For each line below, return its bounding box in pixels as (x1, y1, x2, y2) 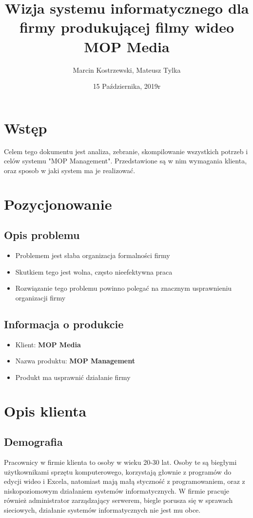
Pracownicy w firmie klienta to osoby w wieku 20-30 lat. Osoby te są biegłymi (4, 457, 237, 467)
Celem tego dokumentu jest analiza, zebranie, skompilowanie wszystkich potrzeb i (4, 146, 248, 156)
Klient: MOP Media (15, 339, 81, 349)
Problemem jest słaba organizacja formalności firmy (15, 250, 170, 260)
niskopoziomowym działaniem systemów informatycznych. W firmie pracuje (4, 485, 229, 496)
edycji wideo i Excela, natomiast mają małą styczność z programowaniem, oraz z (4, 476, 245, 486)
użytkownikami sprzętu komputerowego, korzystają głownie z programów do (4, 466, 232, 477)
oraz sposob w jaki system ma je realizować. (4, 165, 136, 175)
